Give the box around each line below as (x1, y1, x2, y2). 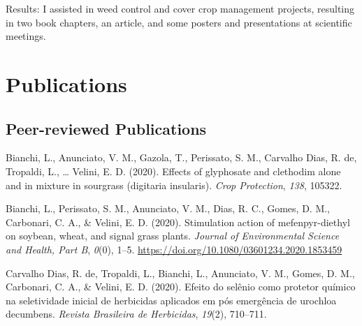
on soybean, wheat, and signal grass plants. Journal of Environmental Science (6, 228, 340, 243)
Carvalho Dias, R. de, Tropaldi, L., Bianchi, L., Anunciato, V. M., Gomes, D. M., (6, 265, 355, 280)
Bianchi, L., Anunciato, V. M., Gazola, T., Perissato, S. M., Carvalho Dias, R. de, (6, 150, 357, 165)
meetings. (6, 29, 46, 43)
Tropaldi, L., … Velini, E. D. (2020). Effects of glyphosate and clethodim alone (6, 163, 341, 178)
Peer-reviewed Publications (6, 117, 207, 139)
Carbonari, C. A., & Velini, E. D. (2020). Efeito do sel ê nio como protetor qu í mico (6, 279, 356, 294)
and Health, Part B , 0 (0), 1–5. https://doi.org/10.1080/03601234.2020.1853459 (6, 242, 342, 256)
